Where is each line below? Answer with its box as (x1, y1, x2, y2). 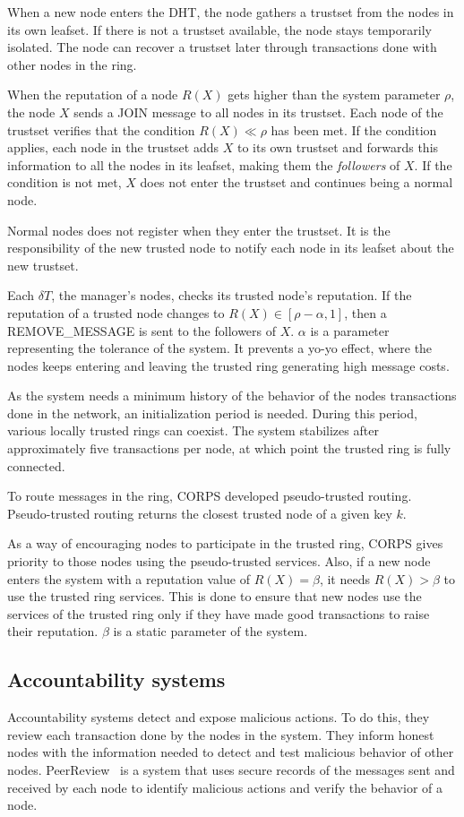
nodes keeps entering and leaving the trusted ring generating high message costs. (7, 356, 450, 374)
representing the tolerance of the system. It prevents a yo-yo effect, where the (7, 339, 433, 357)
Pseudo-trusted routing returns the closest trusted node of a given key (7, 503, 392, 522)
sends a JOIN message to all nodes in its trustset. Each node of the (73, 102, 443, 121)
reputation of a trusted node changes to (7, 303, 225, 322)
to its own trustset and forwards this (236, 138, 439, 157)
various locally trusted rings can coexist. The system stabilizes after (7, 421, 379, 440)
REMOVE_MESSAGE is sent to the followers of (7, 321, 277, 340)
